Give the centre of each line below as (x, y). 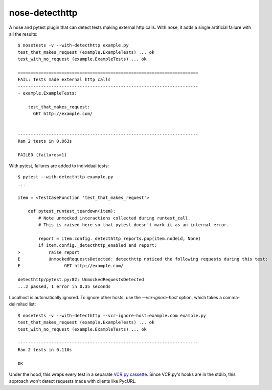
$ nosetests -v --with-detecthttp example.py (73, 45)
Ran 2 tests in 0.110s (45, 350)
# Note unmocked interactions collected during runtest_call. (114, 218)
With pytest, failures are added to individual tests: (59, 166)
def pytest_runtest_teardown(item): (72, 211)
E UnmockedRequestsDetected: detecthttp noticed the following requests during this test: (143, 259)
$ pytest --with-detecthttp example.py (66, 177)
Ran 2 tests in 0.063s (45, 141)
